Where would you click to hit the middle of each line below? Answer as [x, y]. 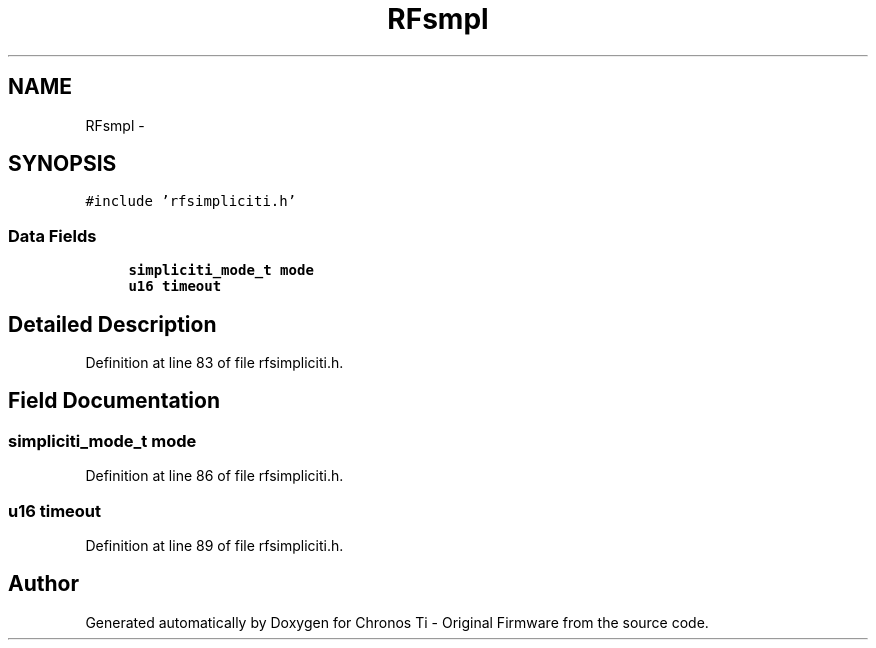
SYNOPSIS [62, 164]
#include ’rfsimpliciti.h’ [191, 201]
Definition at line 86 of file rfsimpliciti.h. [214, 476]
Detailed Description [112, 324]
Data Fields [52, 235]
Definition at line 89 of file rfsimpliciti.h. [214, 545]
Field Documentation [114, 401]
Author [43, 584]
